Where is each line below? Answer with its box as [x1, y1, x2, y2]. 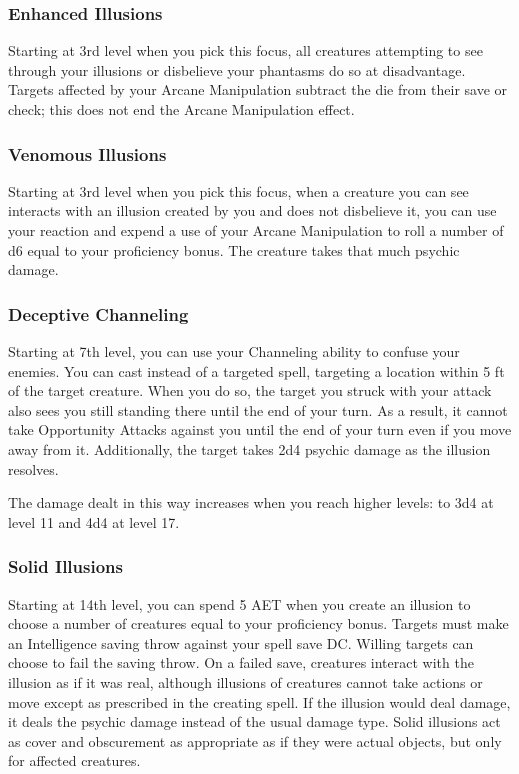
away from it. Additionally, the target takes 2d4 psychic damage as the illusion [8, 438, 491, 459]
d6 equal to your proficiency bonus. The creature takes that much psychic [8, 239, 460, 260]
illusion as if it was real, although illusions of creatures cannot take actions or [8, 671, 483, 692]
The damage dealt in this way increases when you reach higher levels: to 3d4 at [8, 492, 494, 513]
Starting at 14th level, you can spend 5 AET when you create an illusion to [8, 593, 471, 614]
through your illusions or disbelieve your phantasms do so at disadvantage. [8, 59, 466, 80]
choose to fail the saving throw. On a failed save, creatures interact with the [8, 652, 474, 673]
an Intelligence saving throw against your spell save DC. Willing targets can [8, 632, 474, 653]
